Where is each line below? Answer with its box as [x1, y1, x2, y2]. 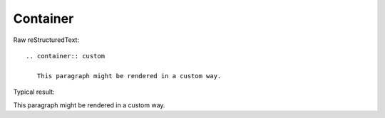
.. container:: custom [26, 52, 106, 60]
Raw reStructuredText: [13, 36, 80, 44]
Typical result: [13, 87, 55, 96]
